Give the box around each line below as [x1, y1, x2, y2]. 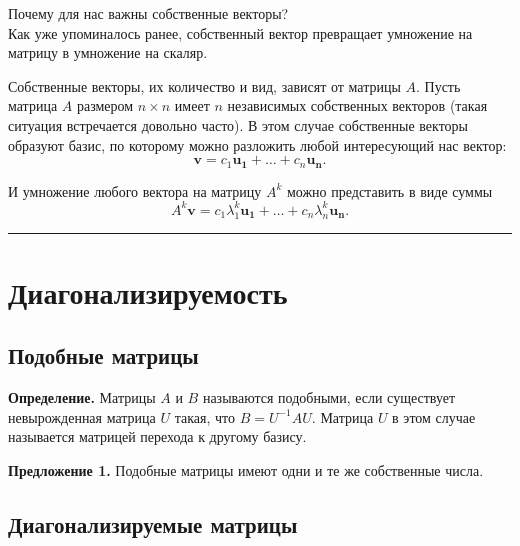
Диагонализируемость [8, 271, 288, 312]
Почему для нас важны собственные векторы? [8, 3, 289, 23]
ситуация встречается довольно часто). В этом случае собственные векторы [8, 114, 469, 135]
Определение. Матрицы [8, 387, 156, 408]
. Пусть [415, 75, 461, 96]
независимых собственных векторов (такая [227, 95, 488, 116]
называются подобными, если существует [202, 387, 456, 408]
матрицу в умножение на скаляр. [8, 42, 208, 63]
